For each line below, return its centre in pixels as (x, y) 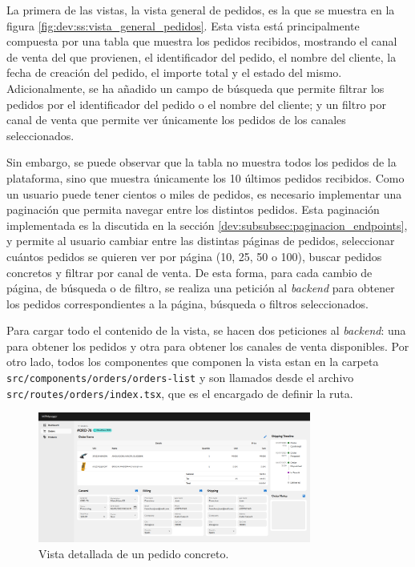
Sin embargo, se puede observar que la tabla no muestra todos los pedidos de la (201, 162)
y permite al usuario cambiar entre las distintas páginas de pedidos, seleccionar (201, 241)
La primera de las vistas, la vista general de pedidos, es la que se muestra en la (201, 10)
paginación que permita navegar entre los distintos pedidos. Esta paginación (193, 209)
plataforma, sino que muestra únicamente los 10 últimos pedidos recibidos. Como (205, 177)
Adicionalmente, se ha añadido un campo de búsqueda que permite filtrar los (195, 88)
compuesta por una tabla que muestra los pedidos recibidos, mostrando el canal (202, 41)
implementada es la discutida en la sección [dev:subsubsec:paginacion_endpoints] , (207, 225)
